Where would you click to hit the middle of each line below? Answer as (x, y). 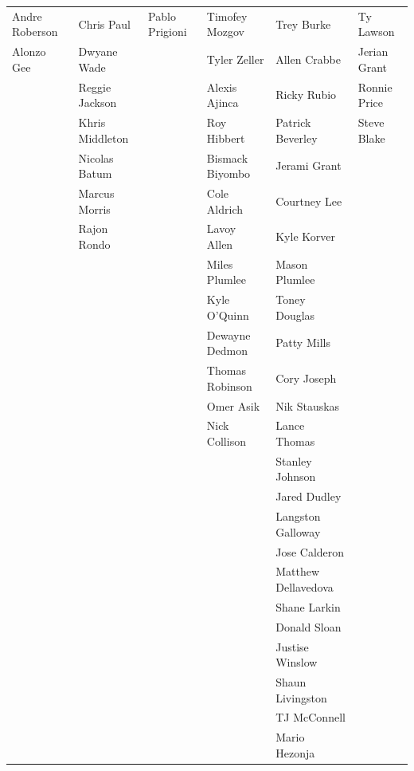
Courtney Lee (309, 201)
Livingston (301, 697)
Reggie (95, 87)
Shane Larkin (308, 606)
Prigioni (168, 31)
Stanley (294, 460)
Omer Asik (233, 405)
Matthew (298, 571)
